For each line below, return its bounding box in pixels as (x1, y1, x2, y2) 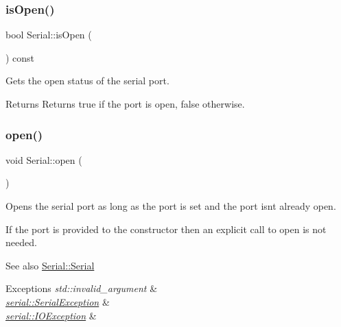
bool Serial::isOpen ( (5, 27, 92, 42)
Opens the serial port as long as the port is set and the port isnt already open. (5, 199, 336, 213)
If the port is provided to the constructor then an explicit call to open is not (5, 221, 327, 236)
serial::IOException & (5, 308, 97, 322)
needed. (5, 235, 37, 250)
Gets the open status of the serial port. (5, 73, 169, 88)
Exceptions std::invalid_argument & (5, 281, 158, 295)
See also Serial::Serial (5, 258, 95, 272)
